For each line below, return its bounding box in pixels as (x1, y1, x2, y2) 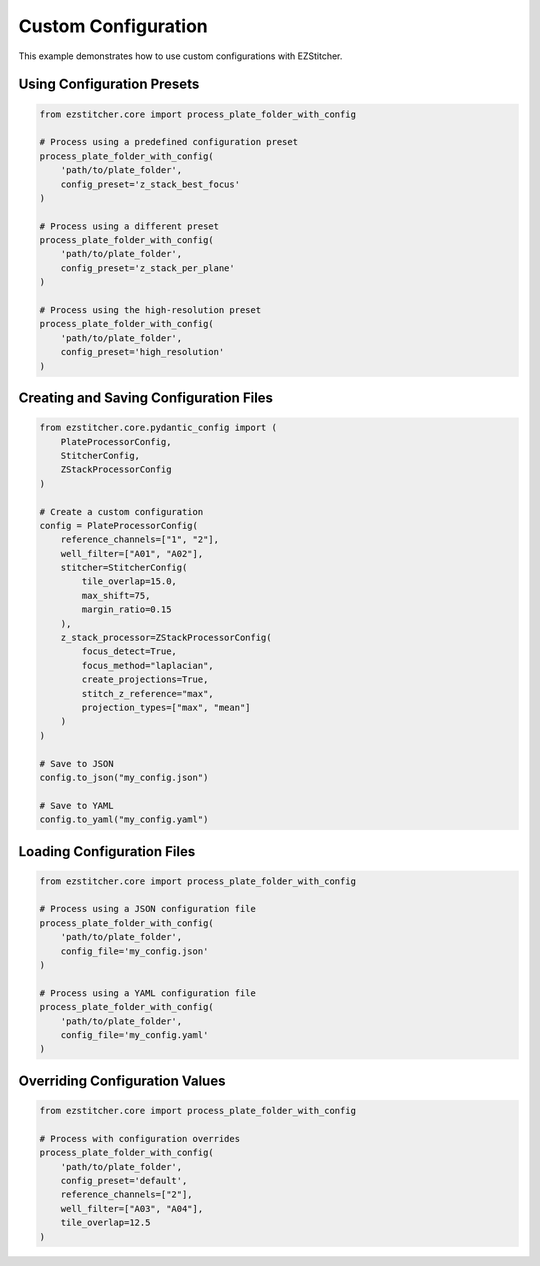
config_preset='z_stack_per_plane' (60, 262, 235, 274)
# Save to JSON (39, 758, 114, 769)
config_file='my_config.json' (60, 945, 209, 957)
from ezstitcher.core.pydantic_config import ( (39, 422, 277, 434)
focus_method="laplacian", (81, 660, 214, 671)
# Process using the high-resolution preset (39, 305, 262, 316)
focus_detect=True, (81, 646, 177, 657)
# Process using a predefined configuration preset (39, 136, 299, 148)
